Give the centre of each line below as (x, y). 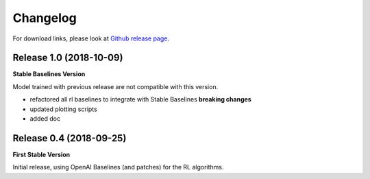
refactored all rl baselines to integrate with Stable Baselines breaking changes (140, 99)
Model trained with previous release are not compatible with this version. (115, 86)
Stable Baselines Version (49, 74)
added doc (45, 119)
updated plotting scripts (63, 109)
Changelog (45, 18)
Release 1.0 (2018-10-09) (68, 58)
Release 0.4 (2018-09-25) (70, 138)
